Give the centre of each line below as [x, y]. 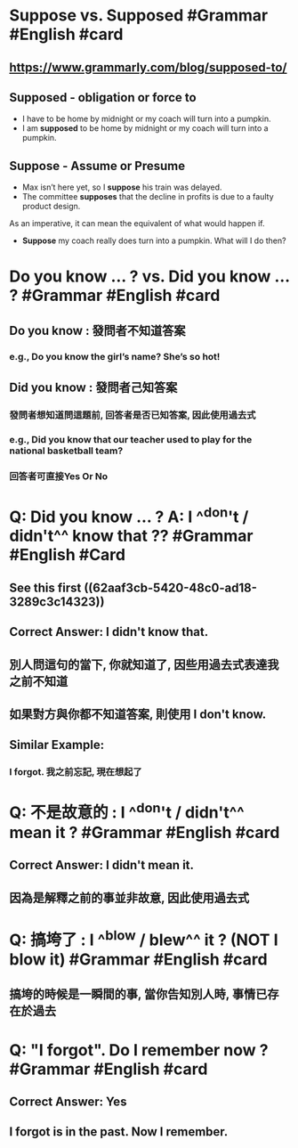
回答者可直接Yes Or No [59, 476]
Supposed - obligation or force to [103, 98]
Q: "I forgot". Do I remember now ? [139, 1050]
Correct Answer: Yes [68, 1102]
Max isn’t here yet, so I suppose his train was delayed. [122, 187]
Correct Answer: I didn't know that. [109, 632]
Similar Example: [57, 745]
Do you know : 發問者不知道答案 [97, 330]
